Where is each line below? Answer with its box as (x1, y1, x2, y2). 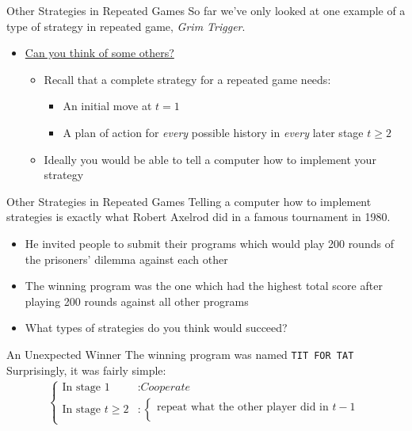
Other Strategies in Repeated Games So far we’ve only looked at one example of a (6, 2, 406, 18)
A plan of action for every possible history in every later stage (63, 124, 364, 140)
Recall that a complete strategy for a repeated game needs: (44, 71, 331, 87)
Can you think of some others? (25, 44, 174, 61)
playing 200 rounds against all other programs (25, 292, 249, 309)
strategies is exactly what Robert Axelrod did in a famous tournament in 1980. (6, 208, 391, 225)
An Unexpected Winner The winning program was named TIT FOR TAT (6, 345, 354, 362)
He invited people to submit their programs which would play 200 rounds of (25, 235, 394, 251)
